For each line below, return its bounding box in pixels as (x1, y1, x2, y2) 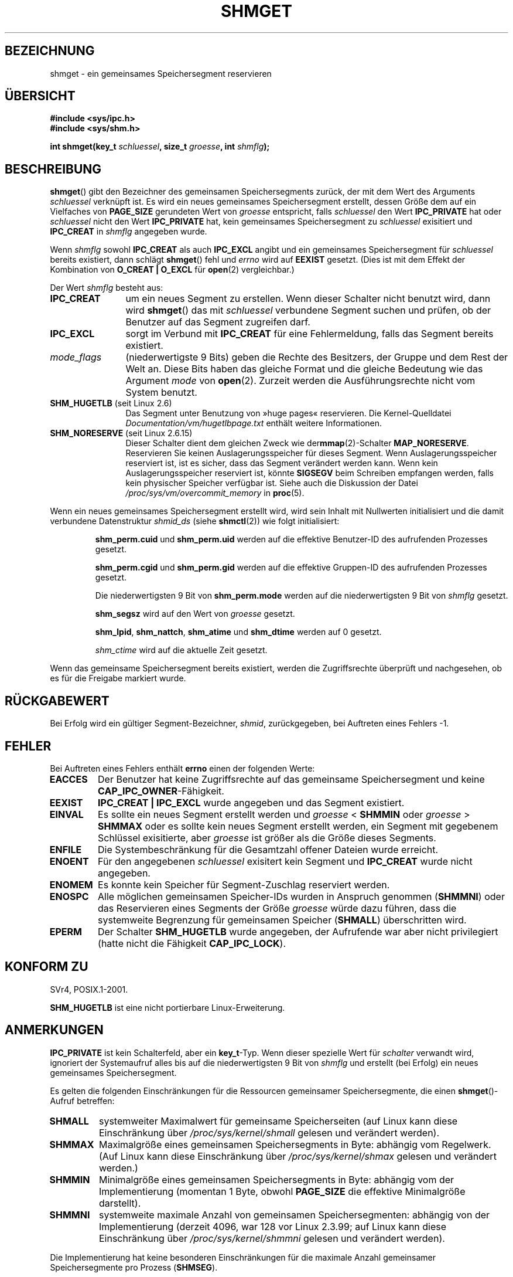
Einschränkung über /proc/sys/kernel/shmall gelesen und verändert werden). (98, 1126, 440, 1139)
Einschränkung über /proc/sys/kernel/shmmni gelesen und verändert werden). (98, 1232, 445, 1244)
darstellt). (98, 1197, 141, 1209)
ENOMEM (49, 878, 93, 891)
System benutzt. (125, 386, 197, 399)
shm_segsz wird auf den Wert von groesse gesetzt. (95, 609, 295, 619)
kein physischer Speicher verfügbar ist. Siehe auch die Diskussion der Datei (125, 478, 418, 488)
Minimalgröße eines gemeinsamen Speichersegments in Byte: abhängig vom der (98, 1173, 454, 1186)
